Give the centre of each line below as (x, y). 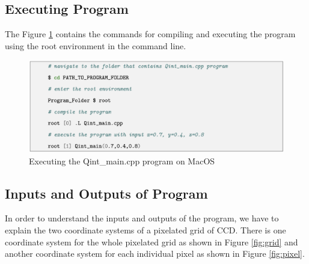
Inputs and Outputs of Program (106, 193)
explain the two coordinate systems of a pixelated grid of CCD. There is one (145, 229)
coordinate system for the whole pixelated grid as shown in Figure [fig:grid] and (151, 241)
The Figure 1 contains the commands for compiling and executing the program (150, 34)
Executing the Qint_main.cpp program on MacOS (122, 160)
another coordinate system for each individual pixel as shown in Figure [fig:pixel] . (155, 253)
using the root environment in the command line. (96, 45)
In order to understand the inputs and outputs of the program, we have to (142, 218)
